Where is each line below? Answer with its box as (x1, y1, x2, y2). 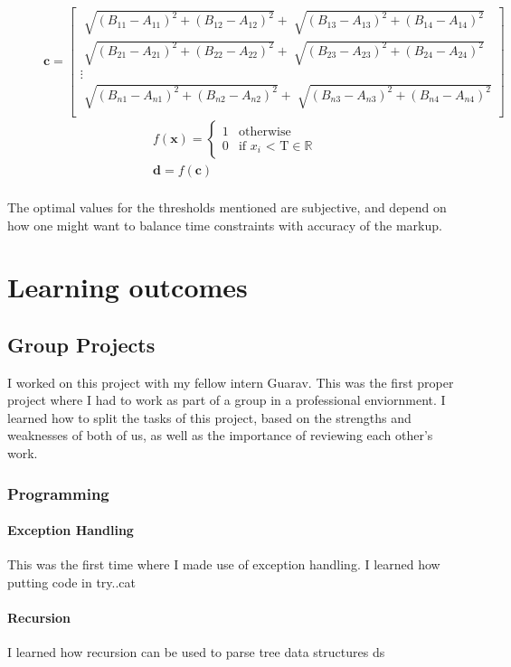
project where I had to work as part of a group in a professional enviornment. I (7, 390, 446, 409)
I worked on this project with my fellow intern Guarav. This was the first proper (7, 372, 454, 391)
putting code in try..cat (7, 572, 137, 591)
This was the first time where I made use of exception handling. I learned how (7, 555, 440, 574)
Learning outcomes (7, 268, 248, 305)
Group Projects (7, 330, 156, 358)
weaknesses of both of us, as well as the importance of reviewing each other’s (7, 426, 433, 445)
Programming (7, 482, 109, 504)
